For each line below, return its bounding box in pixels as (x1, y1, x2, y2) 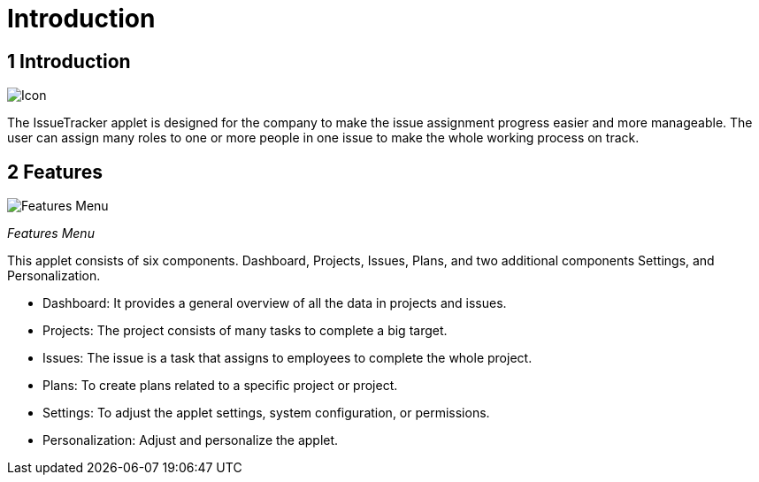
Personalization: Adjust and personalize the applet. (42, 432, 339, 448)
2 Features (7, 160, 103, 183)
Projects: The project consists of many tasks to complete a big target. (42, 323, 448, 339)
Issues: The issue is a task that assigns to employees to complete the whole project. (42, 350, 533, 366)
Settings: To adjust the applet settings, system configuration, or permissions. (42, 405, 490, 421)
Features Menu (7, 226, 95, 241)
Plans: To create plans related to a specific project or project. (42, 378, 398, 394)
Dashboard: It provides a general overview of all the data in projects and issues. (42, 295, 507, 311)
